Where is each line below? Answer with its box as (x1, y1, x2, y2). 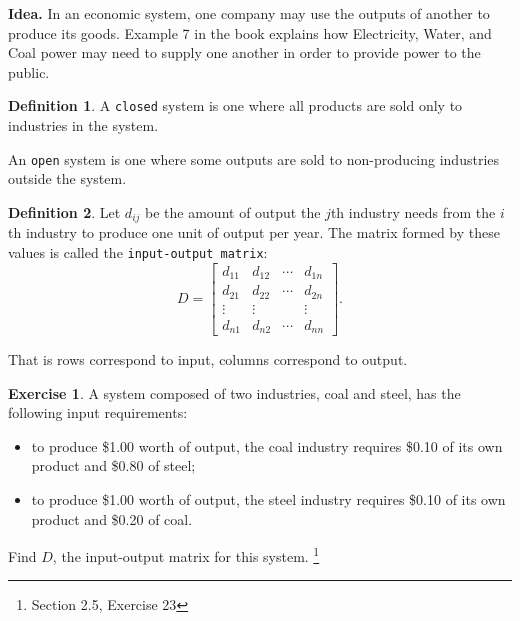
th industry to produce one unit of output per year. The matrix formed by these (8, 222, 500, 243)
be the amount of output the (145, 201, 321, 222)
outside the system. (8, 168, 127, 189)
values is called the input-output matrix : (8, 241, 268, 262)
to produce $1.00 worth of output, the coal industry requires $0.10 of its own (31, 435, 503, 456)
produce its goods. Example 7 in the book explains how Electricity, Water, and (8, 22, 492, 43)
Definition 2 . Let (8, 201, 121, 222)
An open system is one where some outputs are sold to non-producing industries (8, 148, 500, 169)
